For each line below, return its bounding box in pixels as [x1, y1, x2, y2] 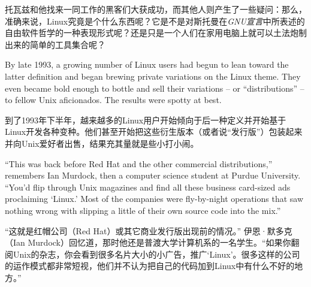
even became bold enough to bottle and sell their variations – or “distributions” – [5, 81, 304, 94]
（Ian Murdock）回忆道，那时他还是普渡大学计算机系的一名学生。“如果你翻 [5, 236, 300, 249]
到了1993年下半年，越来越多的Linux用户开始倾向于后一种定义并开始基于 [5, 113, 286, 126]
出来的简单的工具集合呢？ [5, 38, 105, 50]
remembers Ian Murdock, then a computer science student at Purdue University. [5, 169, 301, 182]
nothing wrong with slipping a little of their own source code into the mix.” [5, 204, 281, 216]
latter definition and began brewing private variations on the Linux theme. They [5, 70, 301, 82]
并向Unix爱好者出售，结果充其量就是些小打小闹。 [5, 137, 199, 149]
